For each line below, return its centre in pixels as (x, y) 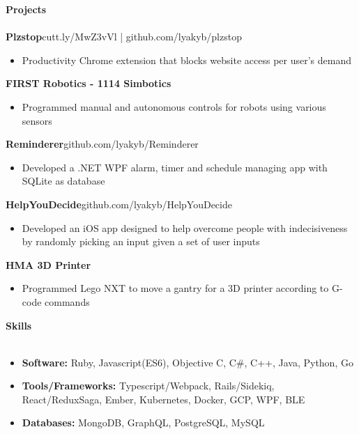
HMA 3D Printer (48, 264)
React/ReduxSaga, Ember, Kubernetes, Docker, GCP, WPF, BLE (163, 399)
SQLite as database (63, 181)
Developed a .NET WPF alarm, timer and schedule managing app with (175, 167)
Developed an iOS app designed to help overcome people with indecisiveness (185, 227)
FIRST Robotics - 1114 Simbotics (89, 83)
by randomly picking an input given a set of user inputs (141, 241)
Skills (19, 325)
